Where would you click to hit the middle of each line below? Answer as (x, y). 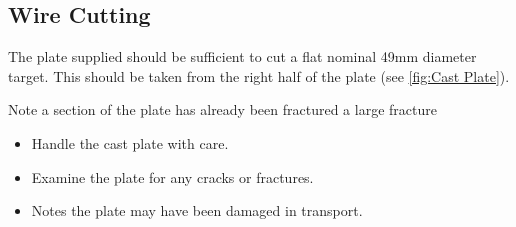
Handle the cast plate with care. (130, 142)
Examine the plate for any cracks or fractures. (172, 176)
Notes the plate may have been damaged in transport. (197, 210)
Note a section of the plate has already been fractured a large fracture (222, 109)
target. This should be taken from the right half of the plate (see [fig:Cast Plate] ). (259, 75)
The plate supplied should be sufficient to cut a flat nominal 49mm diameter (242, 56)
